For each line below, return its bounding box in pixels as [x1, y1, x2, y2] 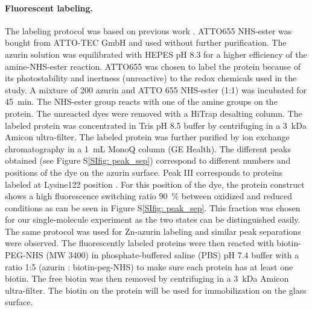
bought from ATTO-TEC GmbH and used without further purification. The [5, 36, 287, 49]
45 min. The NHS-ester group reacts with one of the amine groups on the [5, 95, 278, 108]
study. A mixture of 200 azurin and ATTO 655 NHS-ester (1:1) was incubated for [5, 83, 307, 96]
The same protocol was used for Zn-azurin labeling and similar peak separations [5, 225, 301, 237]
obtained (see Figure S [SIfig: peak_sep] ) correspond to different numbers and [5, 154, 291, 167]
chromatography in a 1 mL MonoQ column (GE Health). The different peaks [5, 142, 291, 155]
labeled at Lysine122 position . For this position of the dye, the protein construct [5, 178, 305, 190]
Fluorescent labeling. [5, 1, 94, 14]
